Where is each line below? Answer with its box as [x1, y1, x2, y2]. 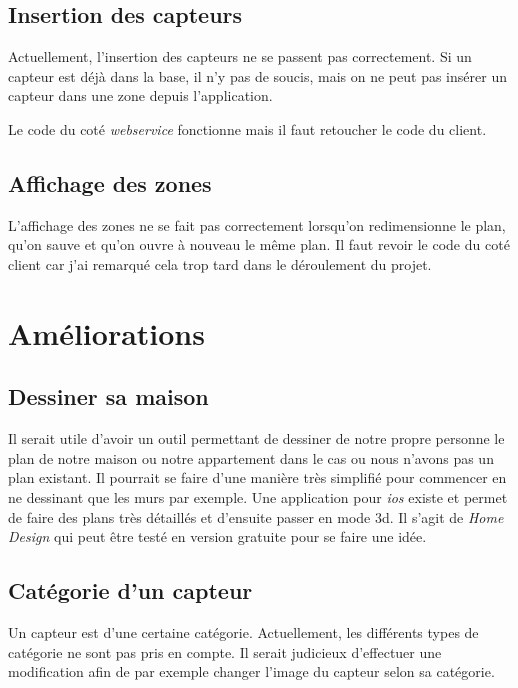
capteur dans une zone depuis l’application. [8, 85, 273, 106]
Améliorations [8, 312, 205, 353]
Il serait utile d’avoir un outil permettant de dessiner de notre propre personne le [8, 428, 505, 449]
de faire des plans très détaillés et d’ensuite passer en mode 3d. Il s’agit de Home [8, 506, 504, 527]
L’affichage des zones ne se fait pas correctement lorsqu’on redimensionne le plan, [8, 214, 506, 235]
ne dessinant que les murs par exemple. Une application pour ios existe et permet [8, 486, 508, 507]
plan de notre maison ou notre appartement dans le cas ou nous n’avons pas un [8, 447, 494, 468]
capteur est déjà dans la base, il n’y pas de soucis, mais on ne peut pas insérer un [8, 65, 507, 86]
